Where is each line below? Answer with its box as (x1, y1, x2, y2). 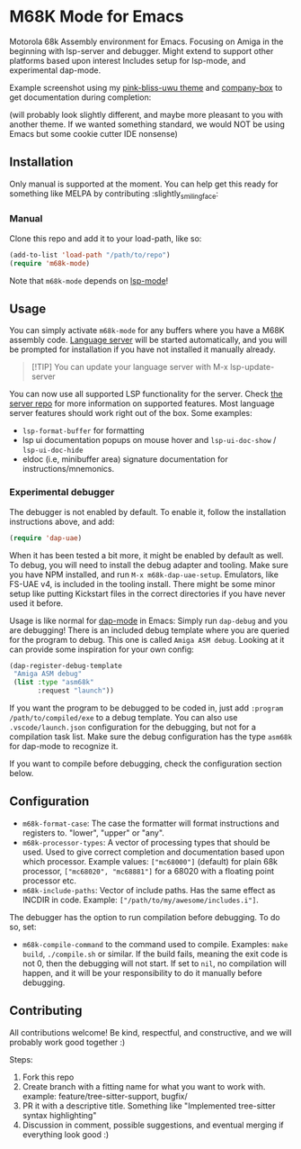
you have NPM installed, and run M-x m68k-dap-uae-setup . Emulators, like (9, 569, 279, 580)
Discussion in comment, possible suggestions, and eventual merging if (22, 1119, 285, 1130)
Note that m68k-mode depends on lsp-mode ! (9, 275, 169, 285)
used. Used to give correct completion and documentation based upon (22, 846, 285, 857)
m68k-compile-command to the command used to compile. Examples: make (22, 938, 288, 949)
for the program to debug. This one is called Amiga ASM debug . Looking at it (9, 634, 285, 645)
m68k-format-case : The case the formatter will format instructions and (22, 818, 280, 828)
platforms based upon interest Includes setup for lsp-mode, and (9, 55, 246, 66)
